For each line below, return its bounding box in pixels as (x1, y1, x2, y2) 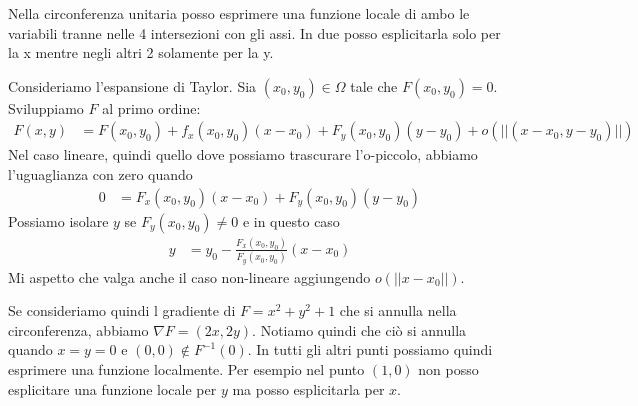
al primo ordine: (102, 97, 201, 118)
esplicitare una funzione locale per (8, 378, 217, 399)
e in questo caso (242, 210, 340, 231)
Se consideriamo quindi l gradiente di (8, 300, 236, 321)
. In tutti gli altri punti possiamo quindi (247, 339, 493, 360)
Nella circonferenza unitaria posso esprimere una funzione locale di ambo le (8, 3, 470, 23)
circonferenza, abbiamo (8, 319, 149, 340)
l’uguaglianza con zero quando (8, 164, 193, 184)
